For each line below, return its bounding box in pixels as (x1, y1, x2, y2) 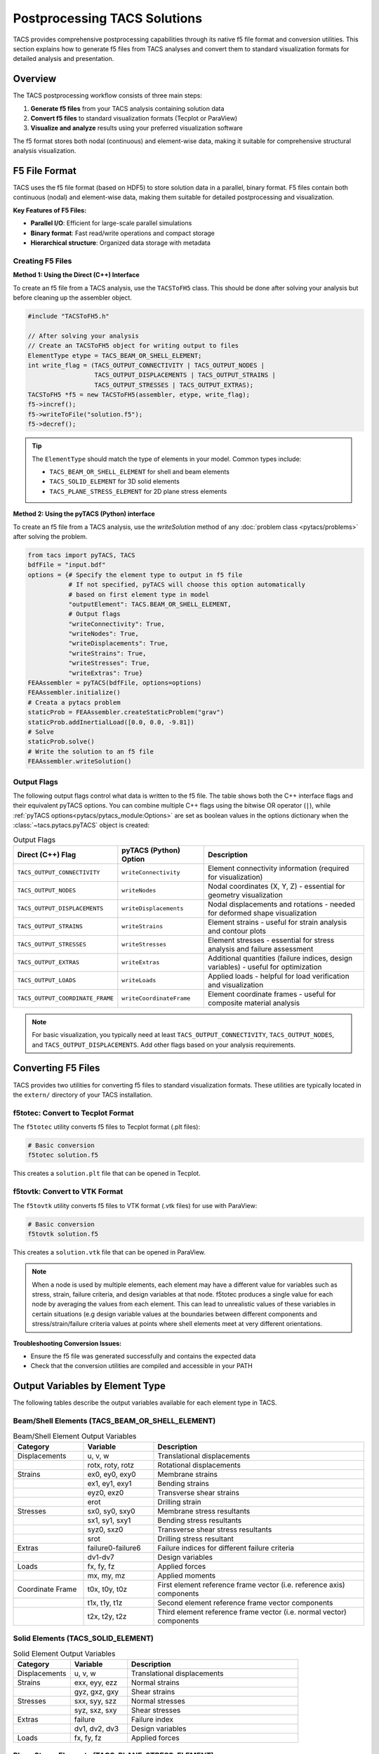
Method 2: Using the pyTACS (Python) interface (13, 509, 156, 518)
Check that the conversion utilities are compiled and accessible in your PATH (30, 1362, 253, 1370)
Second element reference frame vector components (157, 1598, 333, 1607)
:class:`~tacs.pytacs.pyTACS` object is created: (13, 821, 150, 829)
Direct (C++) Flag (17, 850, 77, 859)
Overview (13, 73, 57, 85)
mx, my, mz (87, 1570, 126, 1580)
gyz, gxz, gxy (74, 1687, 119, 1696)
